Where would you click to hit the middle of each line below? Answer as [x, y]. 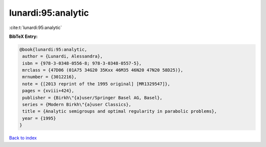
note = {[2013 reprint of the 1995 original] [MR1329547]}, [96, 84]
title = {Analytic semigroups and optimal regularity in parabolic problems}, [120, 111]
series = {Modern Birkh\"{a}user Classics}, [77, 105]
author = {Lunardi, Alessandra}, [63, 56]
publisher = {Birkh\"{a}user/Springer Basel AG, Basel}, [92, 98]
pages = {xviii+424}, [48, 91]
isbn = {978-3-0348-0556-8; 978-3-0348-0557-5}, [82, 63]
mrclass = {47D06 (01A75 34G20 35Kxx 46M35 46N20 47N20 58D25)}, [103, 70]
